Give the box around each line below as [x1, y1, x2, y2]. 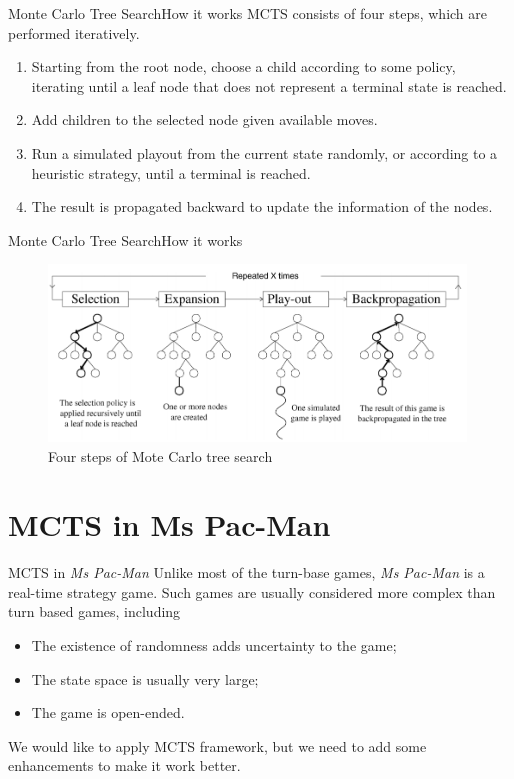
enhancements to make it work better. [8, 755, 241, 776]
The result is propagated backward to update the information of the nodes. [31, 196, 493, 217]
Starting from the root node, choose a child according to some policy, [31, 56, 456, 77]
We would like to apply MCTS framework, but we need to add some [8, 735, 427, 756]
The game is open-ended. [31, 702, 185, 723]
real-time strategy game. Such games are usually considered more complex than [8, 581, 496, 602]
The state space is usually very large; [31, 668, 259, 689]
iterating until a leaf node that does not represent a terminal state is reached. [31, 75, 507, 96]
